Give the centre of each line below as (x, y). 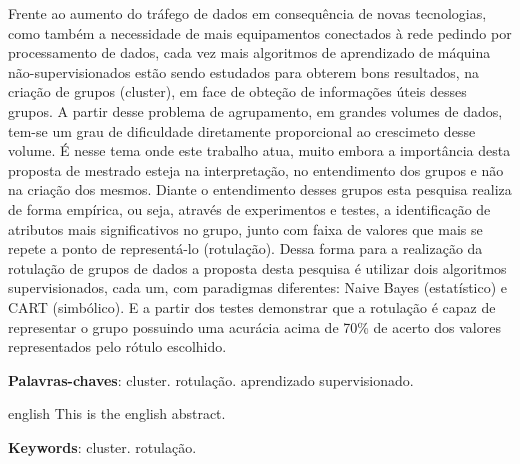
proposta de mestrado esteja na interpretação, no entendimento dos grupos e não (256, 169)
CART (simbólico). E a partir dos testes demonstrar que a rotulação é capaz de (252, 306)
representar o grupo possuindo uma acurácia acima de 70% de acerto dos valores (254, 326)
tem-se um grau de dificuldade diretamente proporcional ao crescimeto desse (242, 130)
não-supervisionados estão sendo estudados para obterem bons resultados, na (244, 71)
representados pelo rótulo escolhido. (117, 346)
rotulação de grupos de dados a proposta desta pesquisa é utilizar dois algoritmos (257, 267)
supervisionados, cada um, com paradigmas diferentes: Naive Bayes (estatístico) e (258, 287)
